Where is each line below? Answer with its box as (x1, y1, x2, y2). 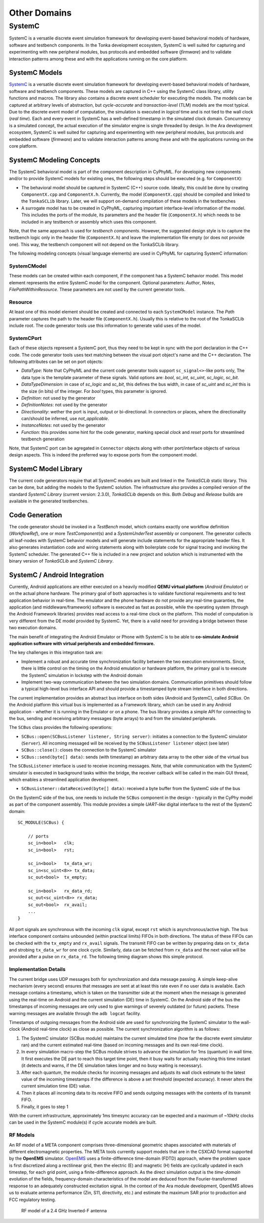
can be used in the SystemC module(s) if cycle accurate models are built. (9, 1119, 157, 1125)
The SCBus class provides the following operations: (9, 725, 112, 730)
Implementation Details (9, 966, 66, 973)
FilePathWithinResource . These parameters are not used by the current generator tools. (9, 287, 186, 293)
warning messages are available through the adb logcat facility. (9, 1010, 141, 1016)
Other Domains (9, 7, 72, 18)
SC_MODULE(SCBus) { (18, 819, 65, 825)
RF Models (9, 1132, 35, 1138)
